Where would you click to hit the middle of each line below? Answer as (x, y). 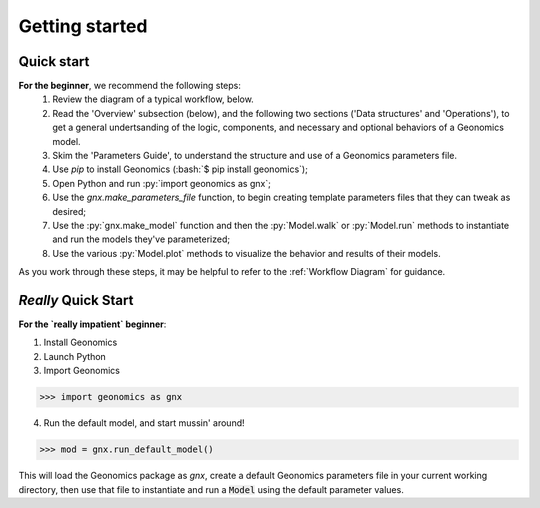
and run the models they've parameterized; (141, 239)
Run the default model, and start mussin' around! (144, 423)
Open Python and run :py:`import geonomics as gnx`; (162, 183)
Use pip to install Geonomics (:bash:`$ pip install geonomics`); (180, 169)
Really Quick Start (76, 300)
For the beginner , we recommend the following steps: (130, 86)
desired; (69, 211)
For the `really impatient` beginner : (92, 324)
